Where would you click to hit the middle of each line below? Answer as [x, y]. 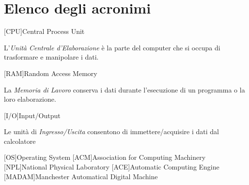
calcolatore [20, 141]
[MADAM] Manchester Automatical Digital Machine [81, 176]
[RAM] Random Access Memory [51, 73]
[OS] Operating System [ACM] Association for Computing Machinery [105, 157]
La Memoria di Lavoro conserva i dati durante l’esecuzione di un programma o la [124, 89]
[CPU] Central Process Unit [44, 31]
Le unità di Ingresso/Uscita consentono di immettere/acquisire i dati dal [111, 131]
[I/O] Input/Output [32, 115]
